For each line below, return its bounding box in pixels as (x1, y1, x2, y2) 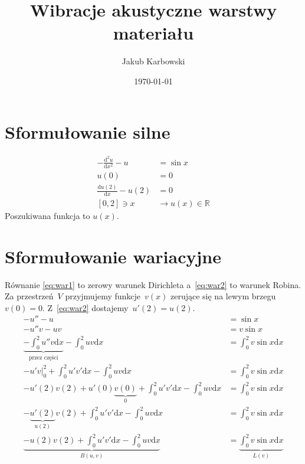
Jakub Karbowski (122, 55, 185, 67)
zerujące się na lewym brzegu (170, 290, 276, 302)
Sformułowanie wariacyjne (5, 244, 221, 268)
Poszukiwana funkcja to (5, 209, 90, 221)
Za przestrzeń (5, 290, 54, 302)
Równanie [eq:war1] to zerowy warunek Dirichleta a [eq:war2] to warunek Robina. (5, 278, 301, 290)
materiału (113, 21, 194, 45)
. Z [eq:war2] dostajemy (42, 301, 129, 313)
